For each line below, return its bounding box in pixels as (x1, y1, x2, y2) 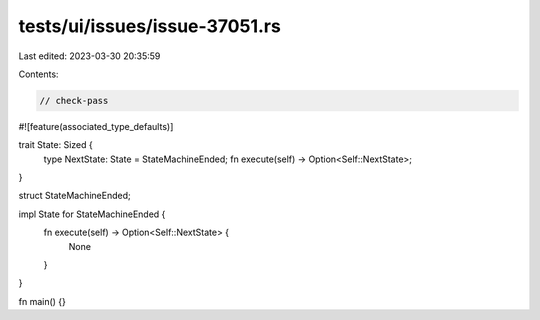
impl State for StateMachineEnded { (18, 208, 166, 220)
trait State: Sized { (18, 139, 94, 151)
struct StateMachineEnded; (18, 190, 131, 202)
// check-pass (39, 95, 109, 106)
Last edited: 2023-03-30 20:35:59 (18, 50, 161, 62)
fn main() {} (18, 295, 67, 307)
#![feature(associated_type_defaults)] (18, 120, 174, 132)
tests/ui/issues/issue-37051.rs (18, 15, 282, 37)
